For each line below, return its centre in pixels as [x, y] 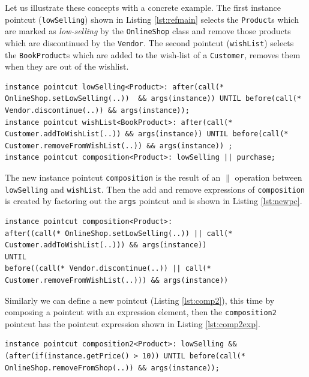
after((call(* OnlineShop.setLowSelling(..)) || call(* [119, 233]
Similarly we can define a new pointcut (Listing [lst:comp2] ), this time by [140, 300]
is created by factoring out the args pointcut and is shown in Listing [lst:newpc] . [154, 201]
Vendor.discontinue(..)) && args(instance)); [97, 110]
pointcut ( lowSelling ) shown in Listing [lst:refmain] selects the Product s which [152, 19]
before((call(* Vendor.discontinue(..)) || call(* [108, 269]
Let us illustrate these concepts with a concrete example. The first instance [143, 7]
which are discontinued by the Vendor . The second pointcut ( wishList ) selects [149, 42]
